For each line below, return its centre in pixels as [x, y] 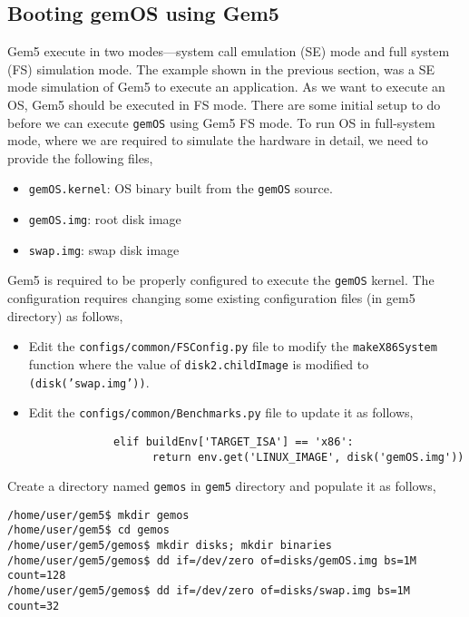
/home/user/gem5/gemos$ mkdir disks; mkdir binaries [170, 546]
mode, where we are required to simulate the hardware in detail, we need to [218, 140]
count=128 [37, 576]
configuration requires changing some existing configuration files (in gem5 [211, 298]
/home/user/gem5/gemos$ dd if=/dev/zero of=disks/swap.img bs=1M [209, 591]
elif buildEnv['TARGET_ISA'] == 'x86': [233, 441]
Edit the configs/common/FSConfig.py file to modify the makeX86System [233, 346]
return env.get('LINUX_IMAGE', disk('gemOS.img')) [308, 457]
